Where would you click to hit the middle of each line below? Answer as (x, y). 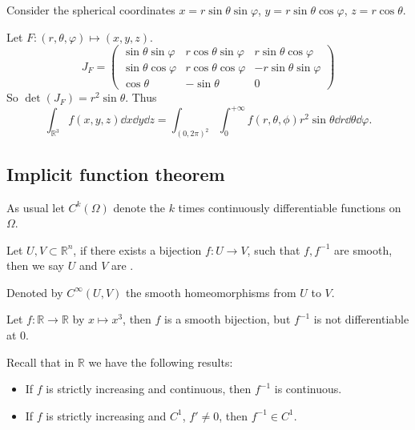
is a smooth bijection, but (228, 319)
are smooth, (363, 249)
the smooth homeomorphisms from (211, 292)
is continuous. (308, 389)
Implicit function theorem (116, 173)
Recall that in (40, 362)
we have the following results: (161, 362)
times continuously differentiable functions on (290, 207)
